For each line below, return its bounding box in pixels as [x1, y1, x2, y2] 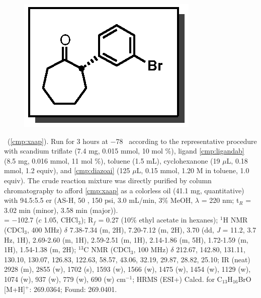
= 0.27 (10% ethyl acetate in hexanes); [98, 214, 218, 225]
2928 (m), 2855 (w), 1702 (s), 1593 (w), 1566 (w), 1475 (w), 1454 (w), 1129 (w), [4, 264, 251, 274]
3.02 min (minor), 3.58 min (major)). [4, 204, 118, 215]
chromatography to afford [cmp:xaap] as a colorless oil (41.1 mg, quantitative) [4, 185, 244, 195]
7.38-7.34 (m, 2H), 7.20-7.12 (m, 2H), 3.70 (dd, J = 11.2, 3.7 [69, 224, 256, 235]
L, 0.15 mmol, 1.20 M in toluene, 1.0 [136, 165, 249, 176]
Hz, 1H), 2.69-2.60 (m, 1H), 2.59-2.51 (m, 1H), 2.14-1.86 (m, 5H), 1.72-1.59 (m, [4, 234, 248, 245]
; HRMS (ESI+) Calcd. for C [132, 273, 222, 284]
